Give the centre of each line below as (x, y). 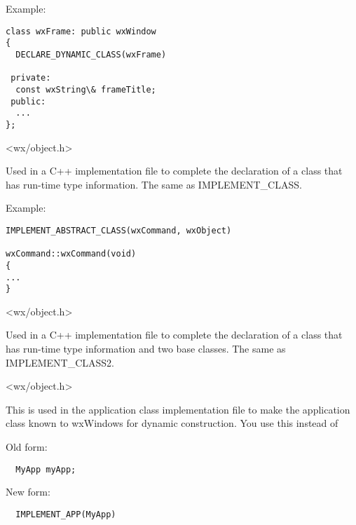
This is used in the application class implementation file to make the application (178, 409)
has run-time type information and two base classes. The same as (146, 348)
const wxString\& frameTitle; (86, 89)
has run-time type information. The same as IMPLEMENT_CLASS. (154, 184)
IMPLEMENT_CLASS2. (60, 362)
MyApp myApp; (46, 469)
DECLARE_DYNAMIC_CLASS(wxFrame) (91, 54)
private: (31, 78)
